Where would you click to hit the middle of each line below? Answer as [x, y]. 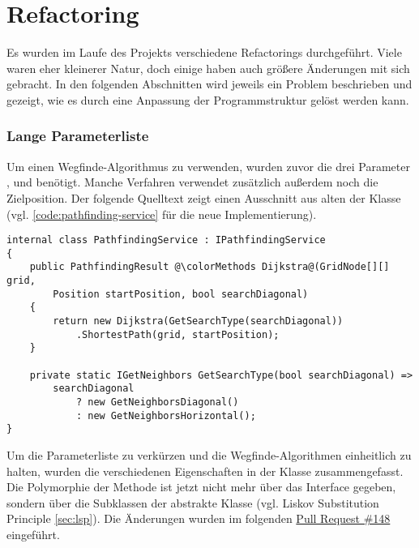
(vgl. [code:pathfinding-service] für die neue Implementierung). [162, 214]
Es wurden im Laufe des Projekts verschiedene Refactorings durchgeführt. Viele [204, 52]
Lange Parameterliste [78, 136]
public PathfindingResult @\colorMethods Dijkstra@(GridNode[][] [209, 267]
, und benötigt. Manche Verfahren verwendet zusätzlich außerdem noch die [192, 182]
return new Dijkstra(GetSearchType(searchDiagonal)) [198, 321]
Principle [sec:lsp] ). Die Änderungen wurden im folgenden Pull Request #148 [199, 518]
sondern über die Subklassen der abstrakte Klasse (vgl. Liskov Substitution [193, 502]
